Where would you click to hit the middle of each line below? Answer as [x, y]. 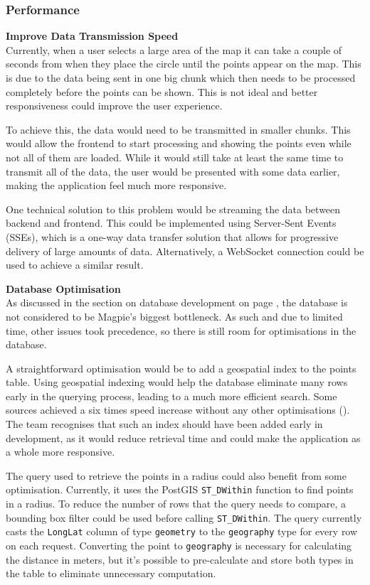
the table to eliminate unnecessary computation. [111, 573]
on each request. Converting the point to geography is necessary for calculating [179, 545]
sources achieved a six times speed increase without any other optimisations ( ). [178, 410]
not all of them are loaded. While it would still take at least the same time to [175, 157]
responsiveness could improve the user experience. [114, 106]
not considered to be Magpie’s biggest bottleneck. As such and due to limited [174, 316]
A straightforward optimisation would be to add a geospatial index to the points [181, 368]
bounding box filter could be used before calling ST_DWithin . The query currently [184, 517]
